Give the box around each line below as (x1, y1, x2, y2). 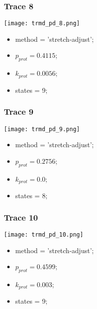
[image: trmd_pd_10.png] (4, 231, 83, 238)
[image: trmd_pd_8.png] (4, 20, 80, 27)
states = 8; (15, 190, 48, 201)
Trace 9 (4, 105, 34, 118)
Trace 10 (4, 211, 38, 223)
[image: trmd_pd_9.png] (4, 125, 80, 133)
